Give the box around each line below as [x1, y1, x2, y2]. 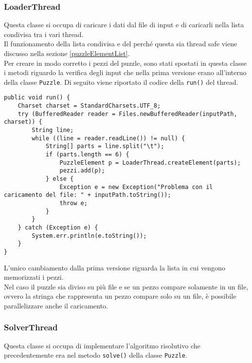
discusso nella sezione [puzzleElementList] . [4, 48, 130, 58]
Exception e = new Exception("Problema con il [59, 183, 213, 191]
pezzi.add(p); [59, 167, 105, 174]
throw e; [59, 199, 88, 207]
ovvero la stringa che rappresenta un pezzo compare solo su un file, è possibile [4, 291, 236, 301]
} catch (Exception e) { [18, 224, 98, 231]
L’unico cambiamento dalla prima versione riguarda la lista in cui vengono [4, 262, 225, 272]
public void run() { [4, 94, 71, 101]
